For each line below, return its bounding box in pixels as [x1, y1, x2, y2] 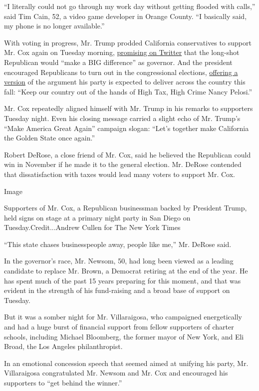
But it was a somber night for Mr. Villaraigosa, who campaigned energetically [4, 311, 243, 322]
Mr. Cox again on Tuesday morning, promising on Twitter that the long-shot [4, 47, 240, 57]
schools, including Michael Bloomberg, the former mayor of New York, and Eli [4, 331, 244, 341]
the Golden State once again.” [4, 132, 95, 143]
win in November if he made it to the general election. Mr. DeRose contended [4, 159, 242, 169]
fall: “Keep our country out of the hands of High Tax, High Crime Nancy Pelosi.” [4, 86, 253, 96]
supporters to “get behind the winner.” [4, 377, 122, 387]
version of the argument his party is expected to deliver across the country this [4, 76, 246, 87]
